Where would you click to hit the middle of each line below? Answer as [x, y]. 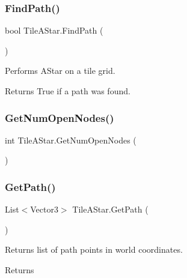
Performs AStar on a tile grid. [60, 71]
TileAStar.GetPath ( [110, 209]
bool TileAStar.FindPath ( [54, 30]
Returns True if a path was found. [68, 91]
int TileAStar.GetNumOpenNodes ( [71, 140]
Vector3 [44, 209]
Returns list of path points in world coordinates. [94, 249]
